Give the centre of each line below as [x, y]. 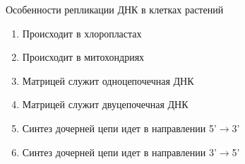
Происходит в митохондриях [83, 57]
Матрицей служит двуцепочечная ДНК [105, 104]
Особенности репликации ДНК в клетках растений [115, 9]
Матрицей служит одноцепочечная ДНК [108, 80]
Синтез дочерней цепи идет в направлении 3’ [119, 152]
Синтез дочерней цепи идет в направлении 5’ [119, 128]
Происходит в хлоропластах [82, 33]
